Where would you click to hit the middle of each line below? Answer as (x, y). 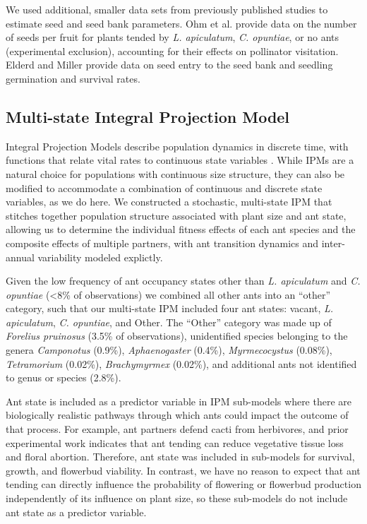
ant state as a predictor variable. (76, 512)
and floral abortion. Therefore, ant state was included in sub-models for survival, (180, 457)
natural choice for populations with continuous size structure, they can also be (175, 173)
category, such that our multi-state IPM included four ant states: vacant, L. (170, 308)
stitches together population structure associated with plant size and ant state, (176, 215)
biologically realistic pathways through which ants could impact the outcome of (177, 415)
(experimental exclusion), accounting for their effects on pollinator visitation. (172, 50)
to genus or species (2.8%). (64, 377)
